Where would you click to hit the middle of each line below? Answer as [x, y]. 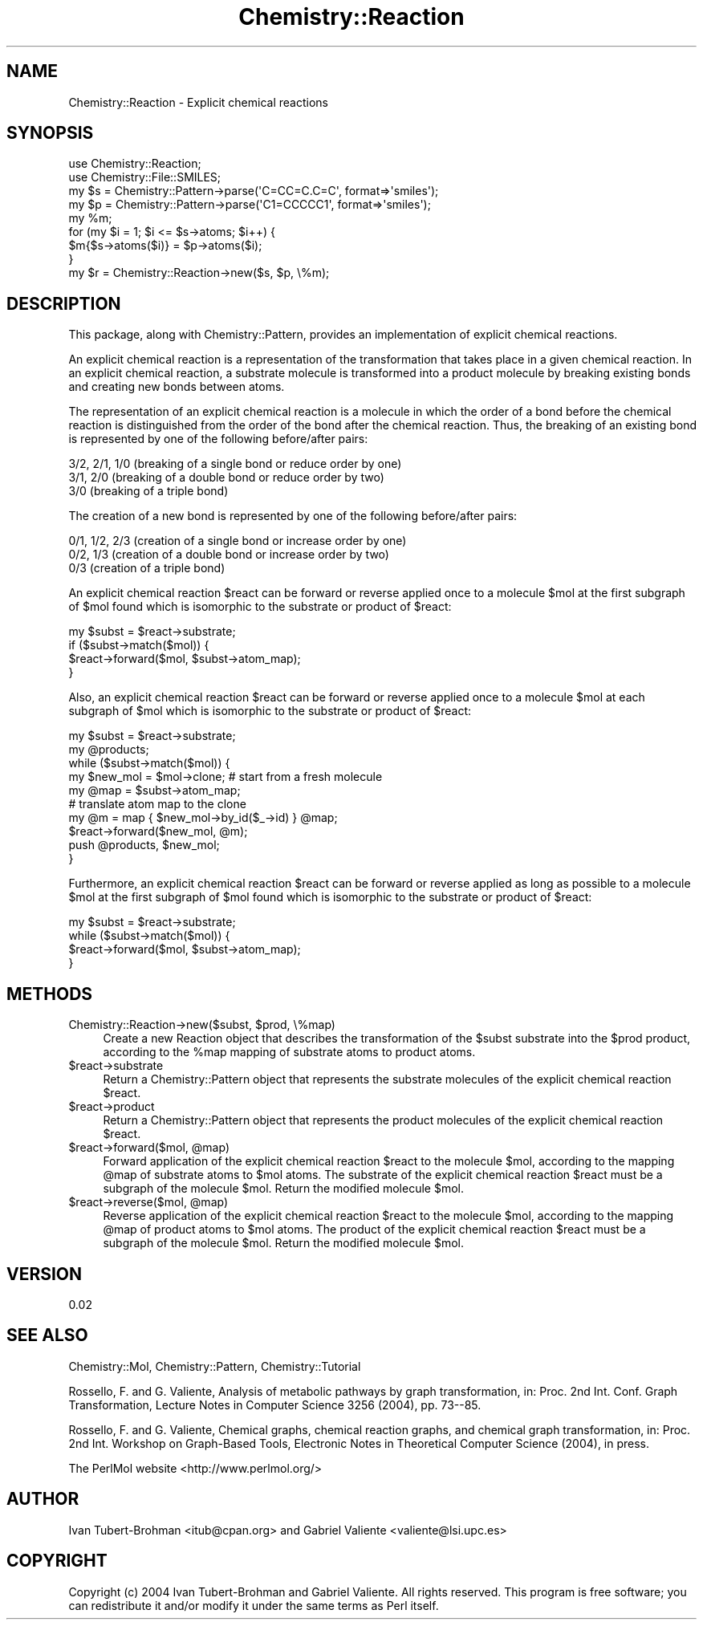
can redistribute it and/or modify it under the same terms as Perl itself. [254, 1605]
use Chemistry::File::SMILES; [145, 177]
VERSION [45, 1274]
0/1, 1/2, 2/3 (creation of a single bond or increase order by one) [238, 541]
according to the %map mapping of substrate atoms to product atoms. [289, 1052]
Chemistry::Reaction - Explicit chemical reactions [198, 102]
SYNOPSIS [50, 133]
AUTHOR [43, 1499]
